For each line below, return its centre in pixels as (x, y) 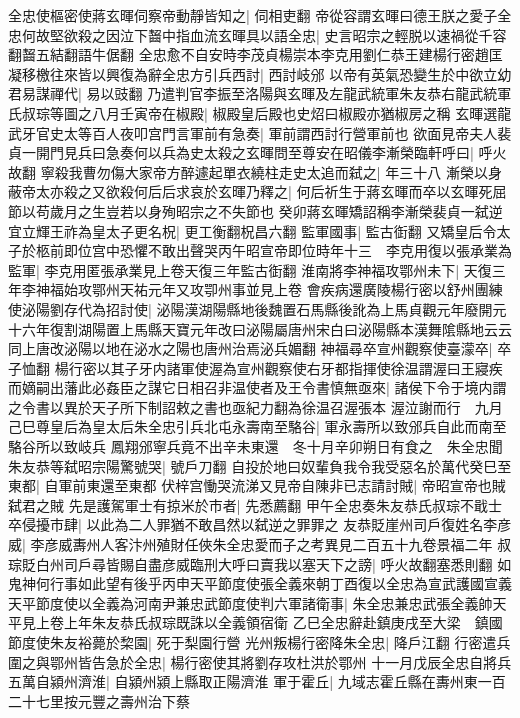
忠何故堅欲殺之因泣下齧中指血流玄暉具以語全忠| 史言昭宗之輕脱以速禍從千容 (257, 34)
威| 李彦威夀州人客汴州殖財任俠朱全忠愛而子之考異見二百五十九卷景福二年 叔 (260, 544)
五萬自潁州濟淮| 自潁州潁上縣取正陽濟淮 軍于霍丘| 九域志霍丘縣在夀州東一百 (257, 681)
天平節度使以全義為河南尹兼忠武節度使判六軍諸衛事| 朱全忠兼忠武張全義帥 (250, 602)
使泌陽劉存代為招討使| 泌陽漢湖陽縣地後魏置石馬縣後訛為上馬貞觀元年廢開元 (257, 308)
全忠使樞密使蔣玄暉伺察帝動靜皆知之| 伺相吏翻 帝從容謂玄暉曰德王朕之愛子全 (260, 15)
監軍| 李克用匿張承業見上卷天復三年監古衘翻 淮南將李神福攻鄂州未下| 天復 (250, 269)
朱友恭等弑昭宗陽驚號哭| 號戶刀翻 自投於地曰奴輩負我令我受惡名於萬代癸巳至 (260, 465)
